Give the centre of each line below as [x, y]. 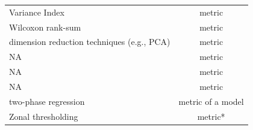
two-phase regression [47, 101]
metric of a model [211, 101]
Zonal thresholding [44, 116]
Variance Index [37, 12]
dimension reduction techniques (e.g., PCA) [90, 42]
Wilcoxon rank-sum [45, 27]
